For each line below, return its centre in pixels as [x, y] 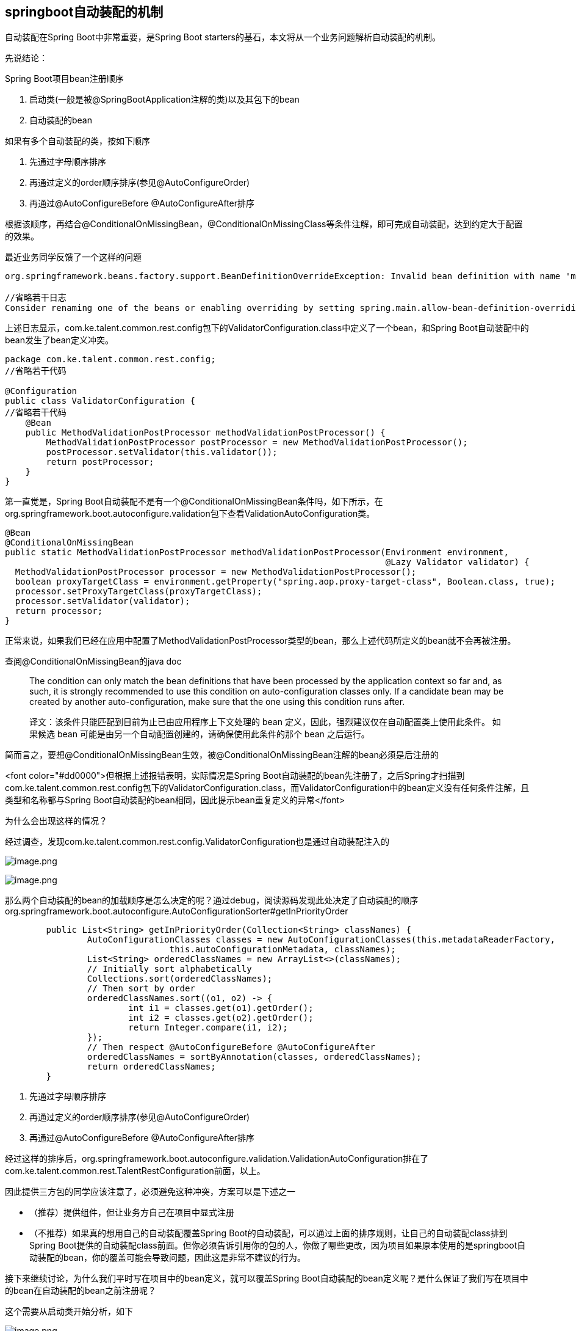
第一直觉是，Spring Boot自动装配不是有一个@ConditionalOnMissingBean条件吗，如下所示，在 [194, 501]
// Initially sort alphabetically [169, 969]
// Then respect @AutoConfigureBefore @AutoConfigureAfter [231, 1047]
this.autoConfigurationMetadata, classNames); [283, 950]
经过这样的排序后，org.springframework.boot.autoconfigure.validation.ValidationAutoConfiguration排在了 [217, 1159]
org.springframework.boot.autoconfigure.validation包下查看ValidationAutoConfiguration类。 [190, 514]
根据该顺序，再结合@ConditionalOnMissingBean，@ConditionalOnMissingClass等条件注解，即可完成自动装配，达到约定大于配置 [264, 224]
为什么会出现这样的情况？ [56, 821]
